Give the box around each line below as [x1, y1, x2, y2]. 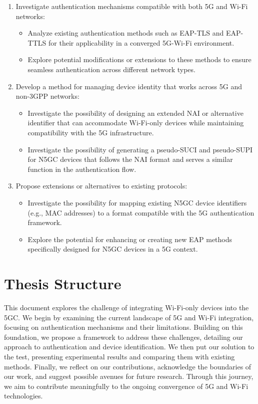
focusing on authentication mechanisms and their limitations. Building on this [4, 322, 243, 332]
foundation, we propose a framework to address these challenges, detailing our [4, 331, 243, 342]
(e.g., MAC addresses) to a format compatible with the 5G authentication [27, 207, 254, 218]
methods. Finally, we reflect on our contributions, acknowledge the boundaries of [4, 361, 251, 371]
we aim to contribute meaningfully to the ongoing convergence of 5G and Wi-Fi [4, 380, 248, 391]
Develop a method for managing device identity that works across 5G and [15, 81, 242, 91]
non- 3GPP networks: [15, 91, 79, 101]
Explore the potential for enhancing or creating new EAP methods [27, 234, 232, 244]
